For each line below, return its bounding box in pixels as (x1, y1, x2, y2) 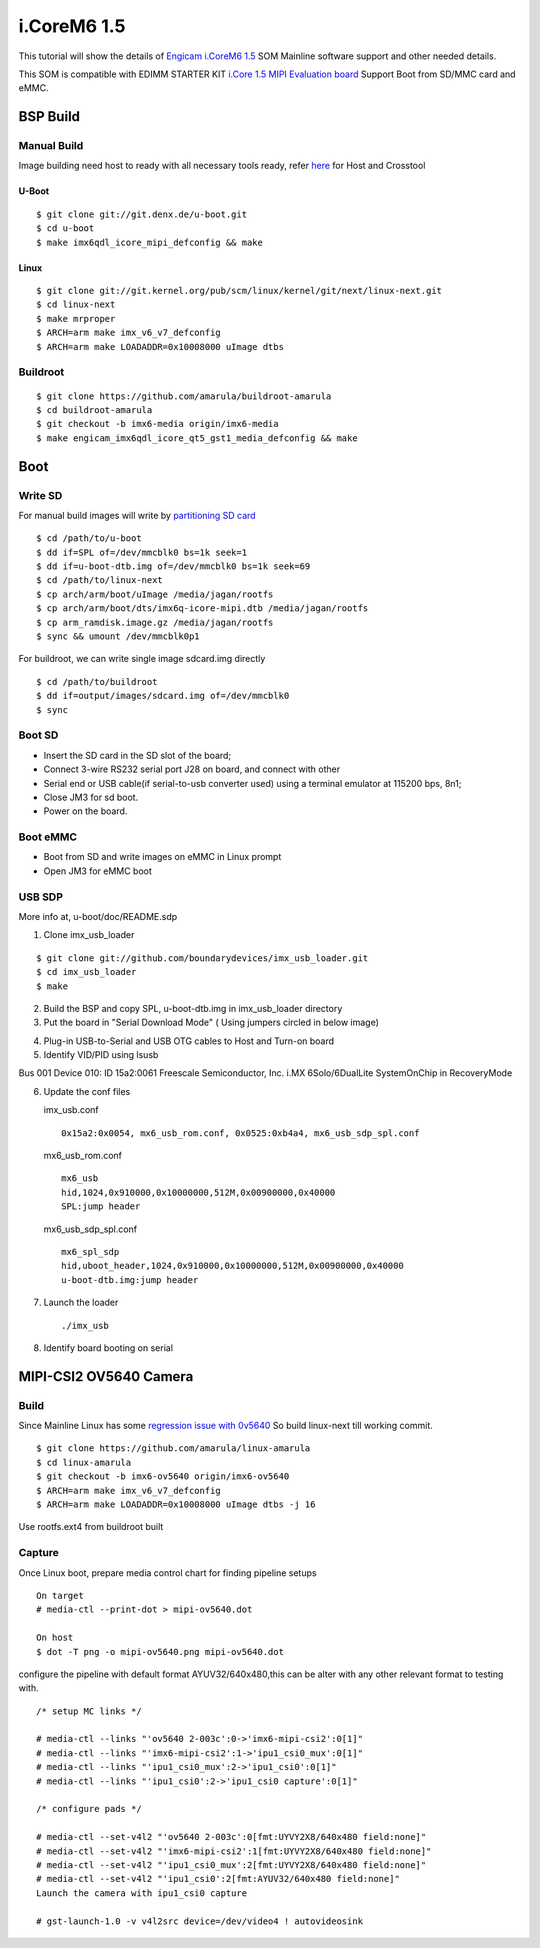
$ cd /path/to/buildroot (36, 676, 158, 687)
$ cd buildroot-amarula (36, 404, 153, 415)
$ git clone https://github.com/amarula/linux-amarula (36, 1443, 311, 1454)
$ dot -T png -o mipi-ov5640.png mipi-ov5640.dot (36, 1646, 285, 1657)
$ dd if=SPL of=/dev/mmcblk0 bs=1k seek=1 (36, 546, 248, 558)
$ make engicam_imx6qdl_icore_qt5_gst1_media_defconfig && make (36, 432, 359, 444)
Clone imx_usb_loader (43, 929, 135, 941)
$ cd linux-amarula (36, 1456, 132, 1468)
